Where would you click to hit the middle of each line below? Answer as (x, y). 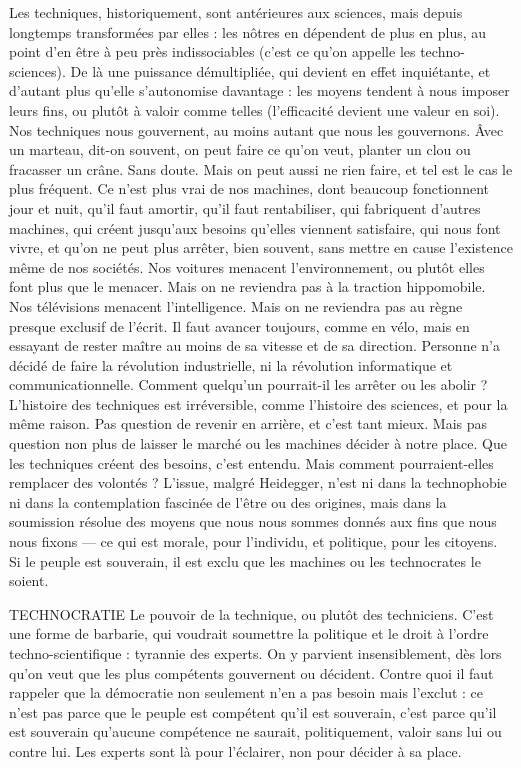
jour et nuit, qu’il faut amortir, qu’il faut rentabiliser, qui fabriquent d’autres (245, 207)
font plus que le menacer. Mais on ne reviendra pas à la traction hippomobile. (247, 286)
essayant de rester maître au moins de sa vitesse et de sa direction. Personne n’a (254, 345)
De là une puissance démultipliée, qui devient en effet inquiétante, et (280, 70)
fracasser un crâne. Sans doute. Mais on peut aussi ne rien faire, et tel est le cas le (261, 168)
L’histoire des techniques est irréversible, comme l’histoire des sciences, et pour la (258, 403)
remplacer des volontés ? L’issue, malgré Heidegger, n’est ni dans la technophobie (258, 482)
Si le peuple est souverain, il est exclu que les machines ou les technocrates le (245, 560)
